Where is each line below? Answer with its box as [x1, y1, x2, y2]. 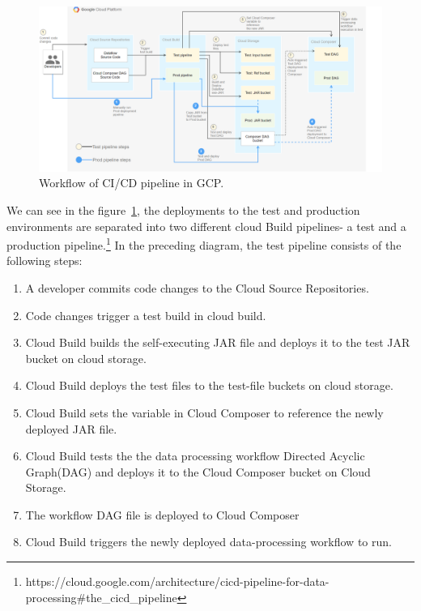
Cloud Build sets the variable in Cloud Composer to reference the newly [25, 404, 384, 421]
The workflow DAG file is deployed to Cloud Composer [25, 506, 300, 523]
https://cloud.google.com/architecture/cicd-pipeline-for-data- [25, 573, 330, 590]
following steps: [6, 252, 83, 269]
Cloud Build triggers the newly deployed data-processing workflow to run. [25, 533, 392, 550]
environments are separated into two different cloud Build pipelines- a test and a [6, 217, 406, 234]
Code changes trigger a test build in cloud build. [25, 306, 266, 323]
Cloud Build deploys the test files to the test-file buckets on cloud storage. [25, 377, 393, 394]
